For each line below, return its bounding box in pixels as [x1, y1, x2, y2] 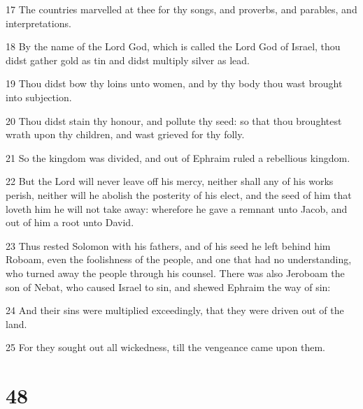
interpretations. [6, 15, 71, 30]
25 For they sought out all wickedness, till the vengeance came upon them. [6, 340, 325, 355]
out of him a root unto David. [6, 215, 134, 230]
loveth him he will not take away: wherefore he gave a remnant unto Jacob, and [6, 201, 348, 216]
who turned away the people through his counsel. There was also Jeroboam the [6, 265, 345, 280]
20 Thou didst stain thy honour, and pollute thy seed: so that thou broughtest [6, 113, 342, 128]
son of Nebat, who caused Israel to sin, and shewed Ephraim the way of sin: [6, 279, 331, 294]
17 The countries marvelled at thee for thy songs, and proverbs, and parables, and [6, 2, 357, 16]
